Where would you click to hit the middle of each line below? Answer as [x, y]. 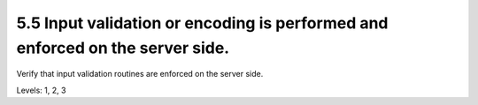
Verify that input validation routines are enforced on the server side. [140, 74]
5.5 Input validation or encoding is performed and [202, 23]
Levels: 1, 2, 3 [41, 90]
